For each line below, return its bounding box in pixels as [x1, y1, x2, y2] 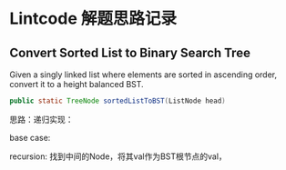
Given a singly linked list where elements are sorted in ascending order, [9, 69, 278, 80]
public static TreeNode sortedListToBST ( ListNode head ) [9, 96, 226, 105]
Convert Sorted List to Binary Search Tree [9, 45, 250, 60]
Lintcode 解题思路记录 [9, 8, 178, 29]
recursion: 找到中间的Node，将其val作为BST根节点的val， [9, 151, 228, 162]
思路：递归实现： [9, 114, 74, 125]
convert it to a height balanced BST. [9, 79, 144, 89]
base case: [9, 132, 51, 143]
